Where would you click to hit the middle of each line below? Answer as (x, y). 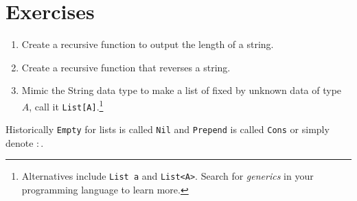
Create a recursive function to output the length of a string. (148, 44)
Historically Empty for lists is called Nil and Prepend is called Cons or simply (168, 129)
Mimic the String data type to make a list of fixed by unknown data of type (182, 90)
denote (20, 142)
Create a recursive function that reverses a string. (126, 67)
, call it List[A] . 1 (66, 105)
